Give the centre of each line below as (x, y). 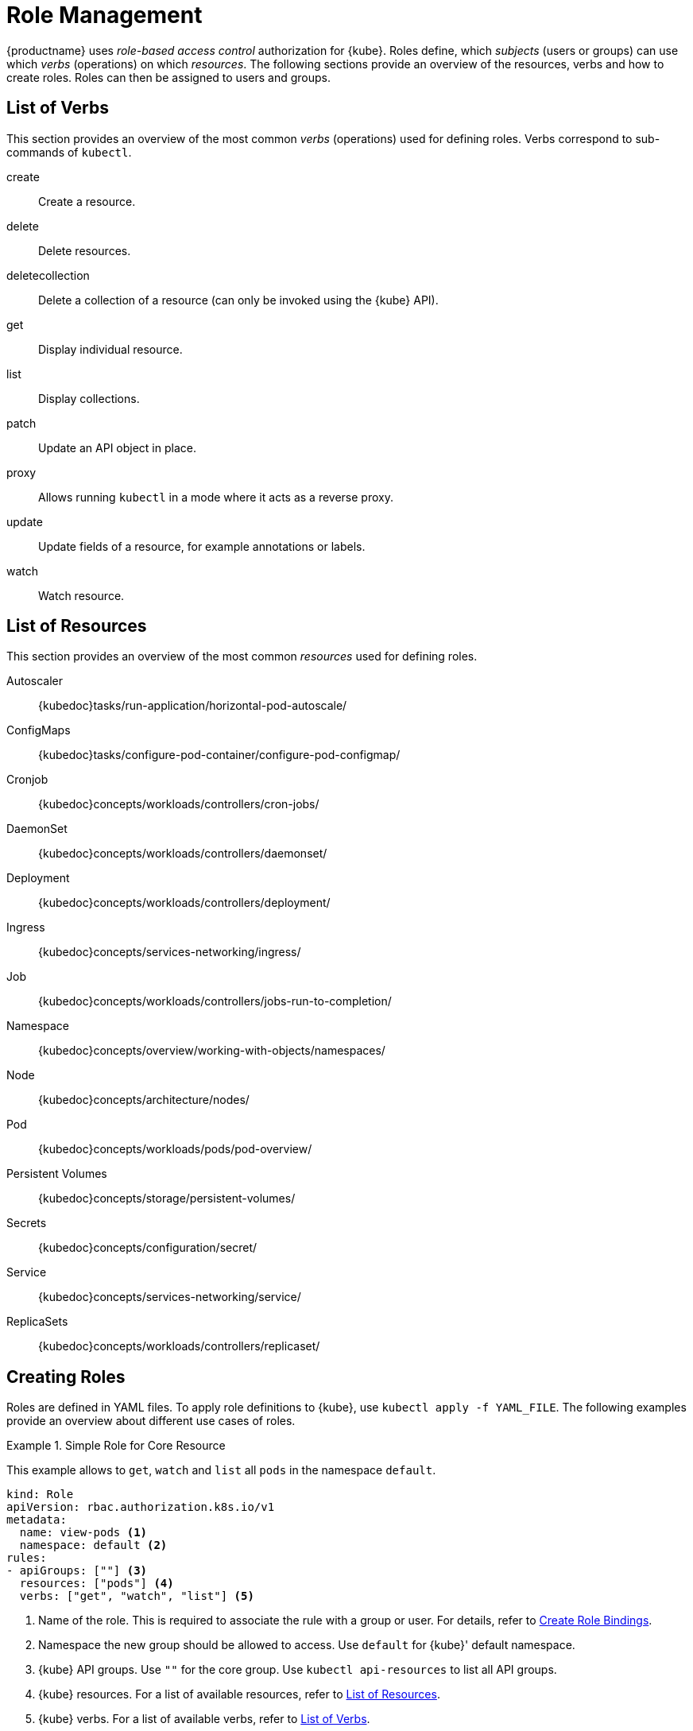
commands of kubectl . (69, 152)
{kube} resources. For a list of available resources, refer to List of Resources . (239, 1694)
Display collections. (89, 398)
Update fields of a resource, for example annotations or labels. (202, 546)
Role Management (105, 15)
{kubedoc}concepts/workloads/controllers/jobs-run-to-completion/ (215, 1001)
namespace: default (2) (93, 1545)
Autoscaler (35, 681)
